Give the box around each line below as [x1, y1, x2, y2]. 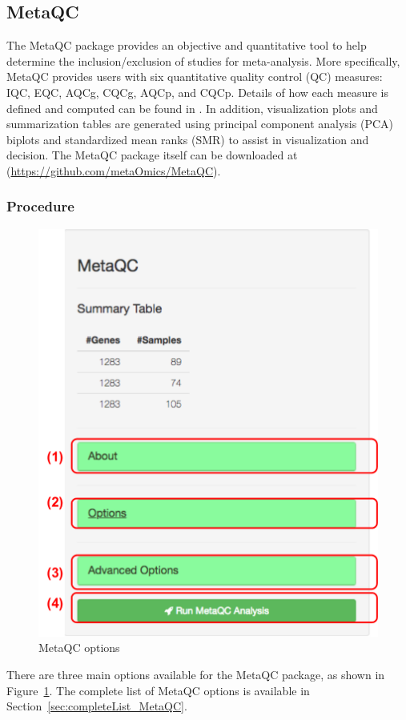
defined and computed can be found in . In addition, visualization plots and [6, 99, 378, 116]
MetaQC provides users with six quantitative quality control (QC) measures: [6, 68, 383, 85]
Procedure [6, 196, 74, 216]
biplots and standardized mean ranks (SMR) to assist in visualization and [6, 131, 369, 147]
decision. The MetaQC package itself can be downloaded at [6, 147, 298, 163]
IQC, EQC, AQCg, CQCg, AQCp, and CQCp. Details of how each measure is [6, 83, 389, 100]
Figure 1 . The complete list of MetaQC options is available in [6, 682, 310, 698]
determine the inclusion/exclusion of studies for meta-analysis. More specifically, [6, 52, 400, 69]
